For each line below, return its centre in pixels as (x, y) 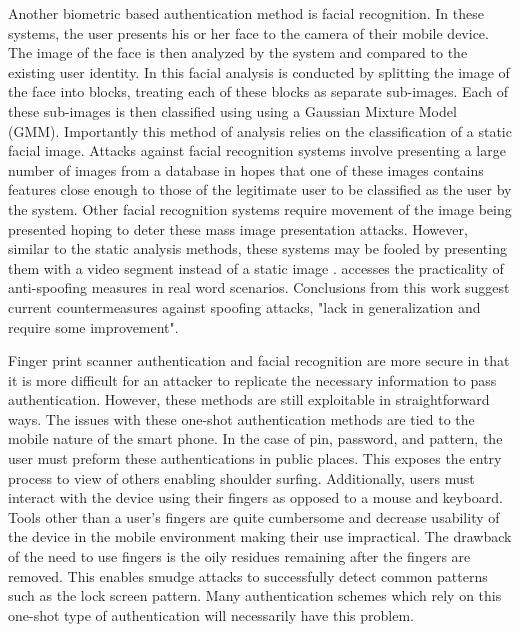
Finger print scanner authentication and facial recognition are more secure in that (259, 360)
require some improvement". (93, 326)
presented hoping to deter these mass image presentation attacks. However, (238, 228)
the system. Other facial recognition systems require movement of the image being (260, 208)
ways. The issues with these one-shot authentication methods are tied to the (241, 418)
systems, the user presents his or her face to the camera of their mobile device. (248, 32)
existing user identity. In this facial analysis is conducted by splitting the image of (259, 71)
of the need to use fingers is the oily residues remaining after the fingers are (239, 556)
